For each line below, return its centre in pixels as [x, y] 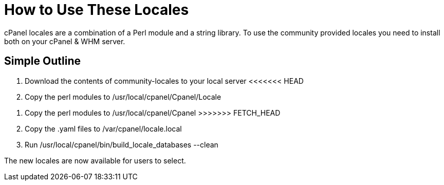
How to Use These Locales [97, 10]
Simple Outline [42, 61]
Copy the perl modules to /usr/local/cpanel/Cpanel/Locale [123, 97]
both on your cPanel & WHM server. [65, 41]
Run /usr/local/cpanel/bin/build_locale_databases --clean [122, 144]
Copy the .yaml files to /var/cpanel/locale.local [103, 128]
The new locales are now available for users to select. [95, 160]
